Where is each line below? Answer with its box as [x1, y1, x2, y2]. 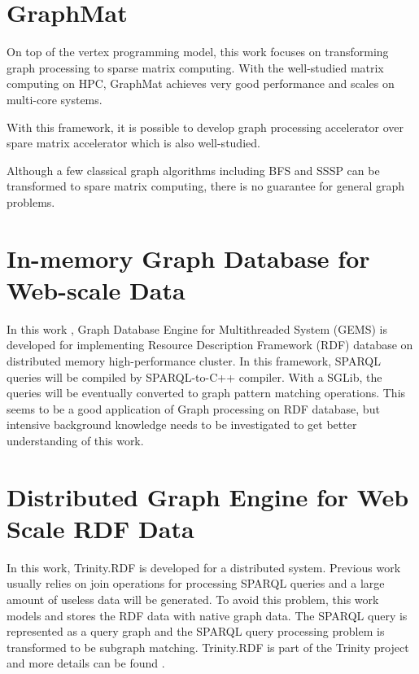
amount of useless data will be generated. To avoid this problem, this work [7, 591, 379, 608]
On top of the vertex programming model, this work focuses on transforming [7, 43, 389, 60]
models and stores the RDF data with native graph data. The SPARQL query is [7, 606, 408, 624]
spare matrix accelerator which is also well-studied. [7, 134, 260, 151]
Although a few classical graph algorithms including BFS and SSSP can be [7, 161, 380, 178]
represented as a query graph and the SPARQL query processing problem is [7, 623, 385, 640]
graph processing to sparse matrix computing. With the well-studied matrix [7, 59, 384, 76]
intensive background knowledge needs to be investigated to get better [7, 416, 357, 433]
